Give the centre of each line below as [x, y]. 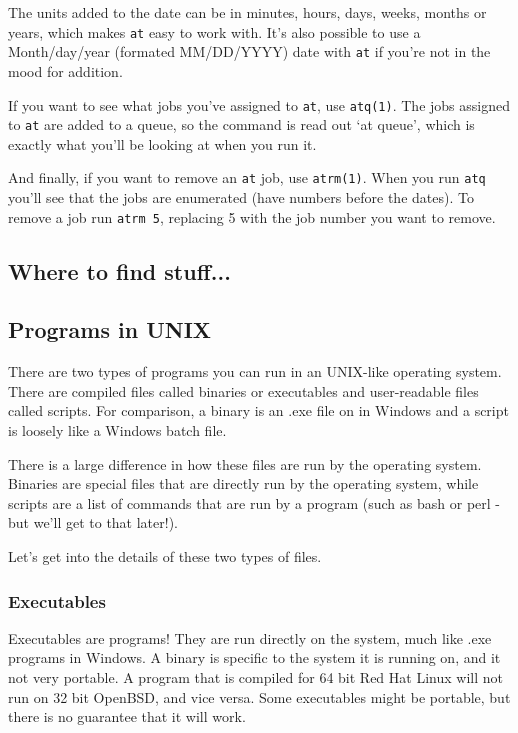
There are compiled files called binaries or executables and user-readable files [243, 390]
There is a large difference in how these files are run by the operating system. [245, 463]
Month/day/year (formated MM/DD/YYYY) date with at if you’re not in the [249, 51]
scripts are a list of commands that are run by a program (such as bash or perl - [254, 502]
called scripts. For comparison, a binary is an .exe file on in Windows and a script [258, 410]
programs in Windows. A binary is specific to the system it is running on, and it [254, 657]
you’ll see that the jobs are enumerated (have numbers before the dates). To [241, 197]
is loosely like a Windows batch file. [117, 430]
